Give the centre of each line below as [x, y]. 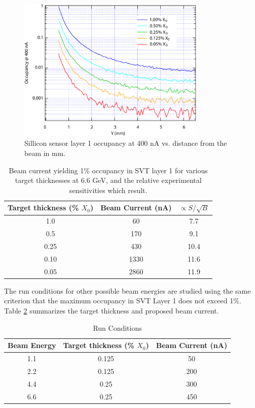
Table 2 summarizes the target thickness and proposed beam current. [112, 310]
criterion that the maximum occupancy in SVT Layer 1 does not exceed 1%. [123, 301]
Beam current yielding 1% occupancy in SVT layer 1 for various [108, 170]
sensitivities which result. [108, 190]
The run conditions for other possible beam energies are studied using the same [128, 290]
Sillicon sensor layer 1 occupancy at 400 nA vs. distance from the [126, 143]
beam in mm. [45, 153]
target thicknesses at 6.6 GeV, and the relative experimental [108, 180]
